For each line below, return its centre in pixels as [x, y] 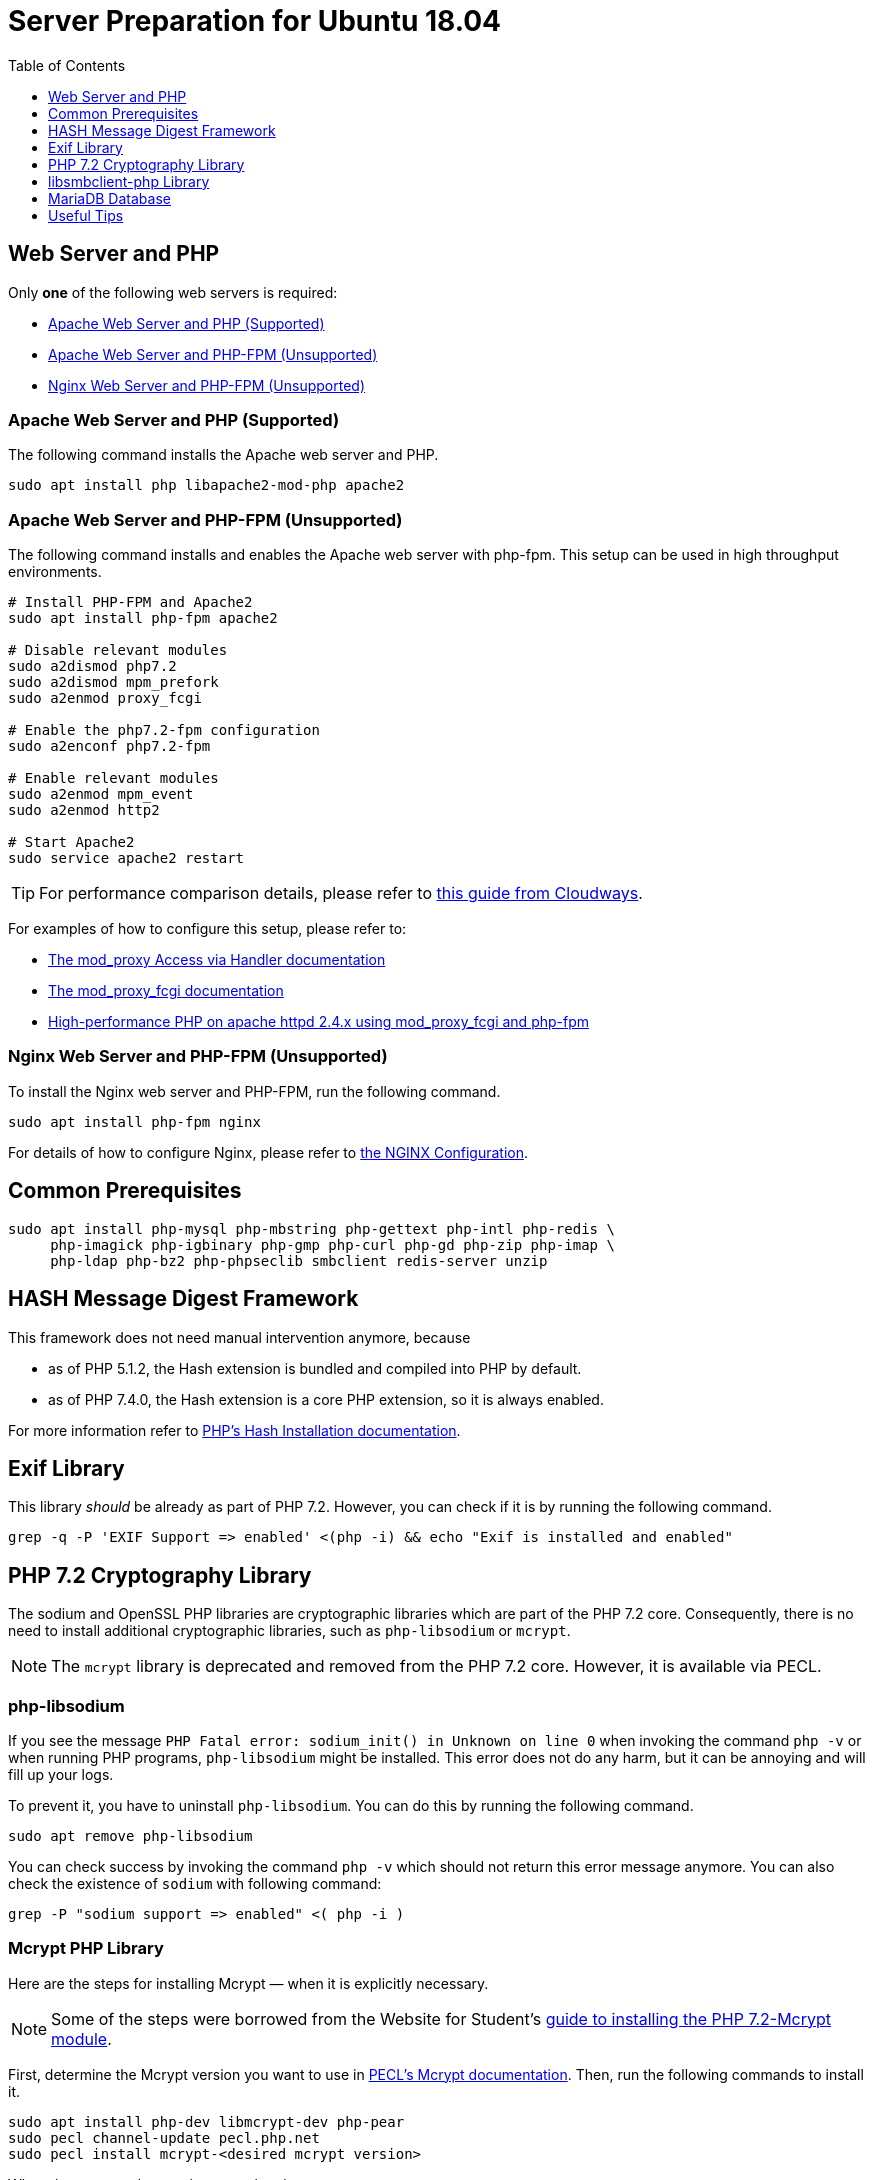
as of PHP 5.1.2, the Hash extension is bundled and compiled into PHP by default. [315, 1368]
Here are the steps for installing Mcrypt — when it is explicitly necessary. [248, 1983]
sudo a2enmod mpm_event [101, 794]
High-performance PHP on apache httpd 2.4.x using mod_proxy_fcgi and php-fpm [319, 1022]
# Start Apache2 [71, 842]
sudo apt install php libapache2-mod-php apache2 [206, 485]
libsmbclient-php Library [129, 181]
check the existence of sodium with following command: [195, 1883]
